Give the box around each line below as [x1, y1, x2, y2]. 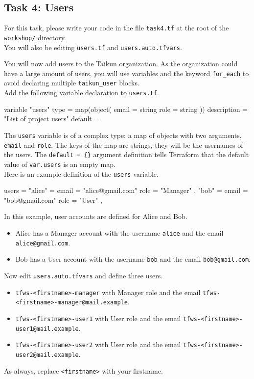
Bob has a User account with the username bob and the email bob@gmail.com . [15, 254, 251, 264]
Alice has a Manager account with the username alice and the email [15, 227, 224, 238]
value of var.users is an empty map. [4, 159, 115, 169]
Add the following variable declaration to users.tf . [4, 87, 159, 98]
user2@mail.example [15, 351, 79, 358]
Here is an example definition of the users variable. [4, 168, 159, 179]
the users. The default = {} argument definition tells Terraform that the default [4, 149, 249, 160]
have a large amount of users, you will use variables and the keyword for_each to [4, 68, 249, 78]
